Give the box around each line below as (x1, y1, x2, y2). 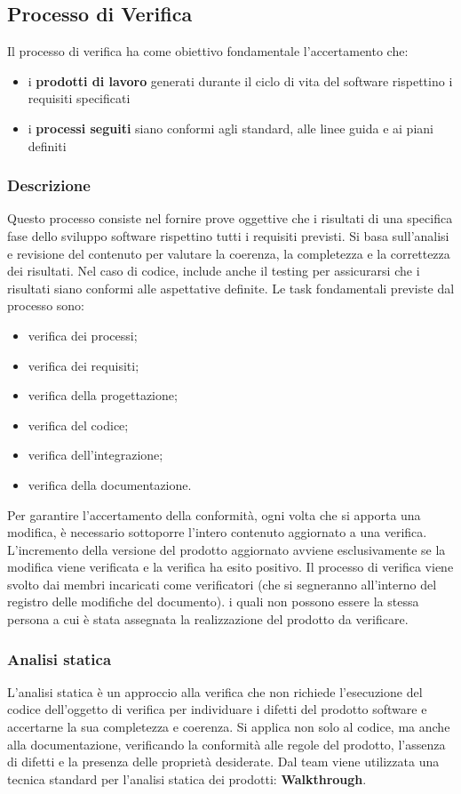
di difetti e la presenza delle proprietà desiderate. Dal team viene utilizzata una (7, 752, 440, 771)
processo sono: (7, 296, 84, 315)
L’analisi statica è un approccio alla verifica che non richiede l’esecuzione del (7, 682, 423, 701)
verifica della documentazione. (28, 475, 192, 493)
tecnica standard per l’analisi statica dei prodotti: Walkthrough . (7, 769, 367, 788)
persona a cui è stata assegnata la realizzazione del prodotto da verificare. (7, 610, 409, 629)
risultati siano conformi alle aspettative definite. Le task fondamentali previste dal (7, 278, 455, 297)
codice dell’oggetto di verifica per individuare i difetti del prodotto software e (7, 700, 427, 718)
